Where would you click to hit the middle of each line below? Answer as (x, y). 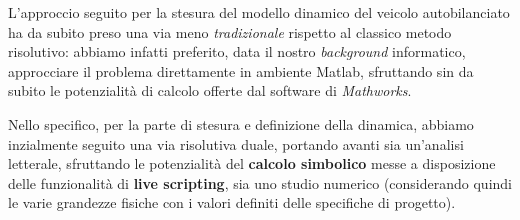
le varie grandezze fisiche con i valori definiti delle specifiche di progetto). (232, 202)
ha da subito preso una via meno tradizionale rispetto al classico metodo (230, 31)
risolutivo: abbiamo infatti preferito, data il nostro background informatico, (237, 51)
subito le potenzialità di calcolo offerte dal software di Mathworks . (210, 90)
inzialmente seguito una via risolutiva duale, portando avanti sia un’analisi (236, 143)
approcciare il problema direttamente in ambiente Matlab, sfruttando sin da (241, 70)
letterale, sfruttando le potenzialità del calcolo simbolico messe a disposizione (252, 163)
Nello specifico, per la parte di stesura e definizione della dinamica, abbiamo (241, 123)
